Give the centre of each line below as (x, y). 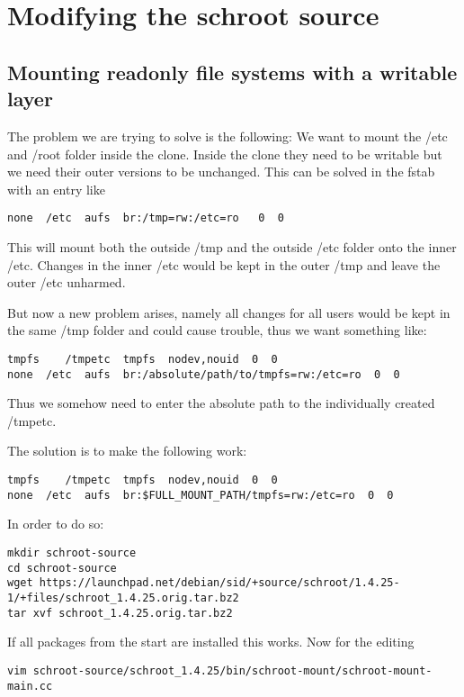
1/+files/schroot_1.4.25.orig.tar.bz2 (123, 597)
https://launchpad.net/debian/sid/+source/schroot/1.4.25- (219, 583)
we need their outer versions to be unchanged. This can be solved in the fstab (221, 172)
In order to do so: (56, 524)
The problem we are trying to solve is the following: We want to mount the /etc (228, 136)
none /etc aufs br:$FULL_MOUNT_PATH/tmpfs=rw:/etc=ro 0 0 (201, 495)
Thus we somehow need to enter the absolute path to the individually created (221, 403)
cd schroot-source (62, 568)
